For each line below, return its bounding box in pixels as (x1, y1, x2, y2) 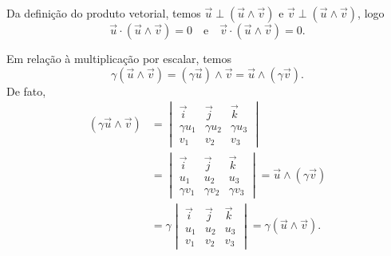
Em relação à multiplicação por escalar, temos (6, 50, 231, 66)
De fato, (6, 82, 46, 99)
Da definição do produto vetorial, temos (6, 5, 201, 21)
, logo (357, 5, 385, 21)
